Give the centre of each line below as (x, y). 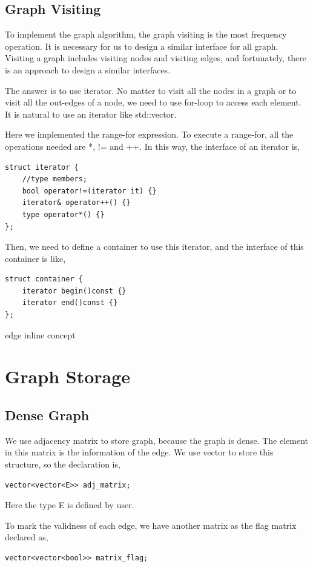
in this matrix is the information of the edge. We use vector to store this (139, 452)
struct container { (44, 279)
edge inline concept (40, 334)
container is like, (35, 258)
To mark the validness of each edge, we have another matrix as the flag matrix (151, 525)
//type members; (55, 179)
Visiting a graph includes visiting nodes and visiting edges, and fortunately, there (156, 58)
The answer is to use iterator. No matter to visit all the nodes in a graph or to (151, 90)
